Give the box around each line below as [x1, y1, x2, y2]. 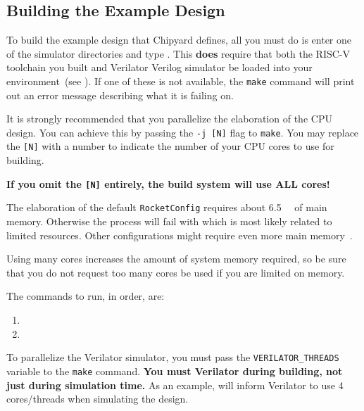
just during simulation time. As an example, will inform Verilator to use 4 [6, 377, 344, 392]
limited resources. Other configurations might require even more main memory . [6, 227, 353, 242]
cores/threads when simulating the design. [6, 391, 189, 406]
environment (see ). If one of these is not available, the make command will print [6, 73, 355, 88]
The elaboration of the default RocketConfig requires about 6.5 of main [6, 200, 327, 215]
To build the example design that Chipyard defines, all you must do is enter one [6, 32, 351, 47]
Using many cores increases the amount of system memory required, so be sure [6, 251, 346, 266]
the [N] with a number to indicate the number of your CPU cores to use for [6, 139, 334, 153]
